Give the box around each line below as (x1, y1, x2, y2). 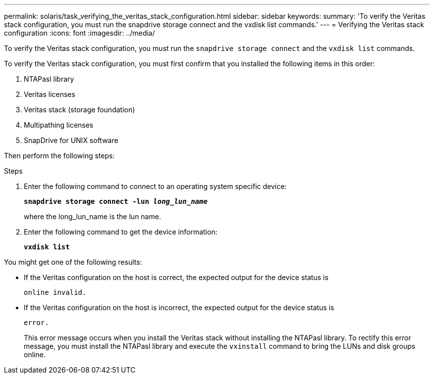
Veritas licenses (24, 90, 75, 98)
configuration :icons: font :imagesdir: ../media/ (4, 29, 155, 37)
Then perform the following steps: (4, 151, 115, 160)
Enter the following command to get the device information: (24, 228, 217, 236)
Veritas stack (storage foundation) (24, 105, 135, 114)
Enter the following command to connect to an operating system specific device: (24, 182, 287, 190)
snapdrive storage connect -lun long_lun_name (24, 197, 208, 205)
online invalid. (24, 288, 87, 296)
